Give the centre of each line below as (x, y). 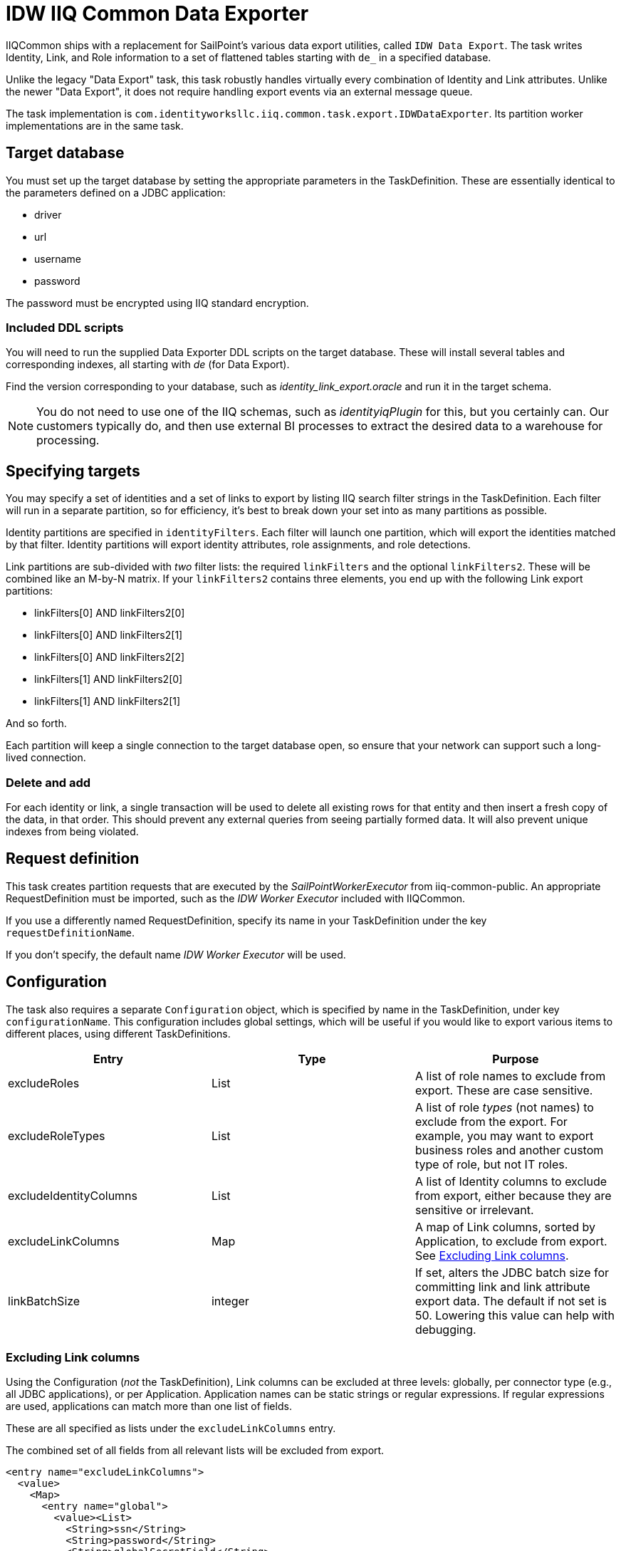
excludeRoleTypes (57, 1135)
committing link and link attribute (502, 1286)
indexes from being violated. (72, 831)
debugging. (445, 1329)
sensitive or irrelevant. (474, 1210)
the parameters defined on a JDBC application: (116, 192)
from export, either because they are (513, 1195)
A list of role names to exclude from (510, 1076)
